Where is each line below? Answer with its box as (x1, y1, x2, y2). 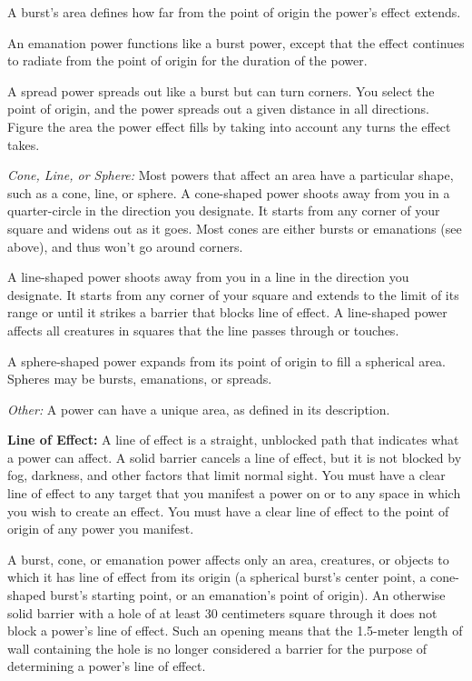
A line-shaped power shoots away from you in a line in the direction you (7, 267, 409, 286)
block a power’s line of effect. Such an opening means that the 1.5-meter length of (7, 621, 463, 640)
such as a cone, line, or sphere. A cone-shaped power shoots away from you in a (7, 183, 450, 202)
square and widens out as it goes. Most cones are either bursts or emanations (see (7, 218, 462, 237)
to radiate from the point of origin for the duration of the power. (7, 51, 368, 70)
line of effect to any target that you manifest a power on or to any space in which (7, 484, 461, 503)
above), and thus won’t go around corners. (7, 236, 243, 255)
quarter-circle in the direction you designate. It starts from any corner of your (7, 201, 440, 220)
